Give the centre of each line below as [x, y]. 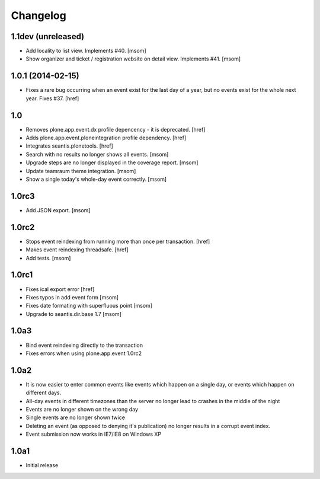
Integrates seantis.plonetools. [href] [70, 146]
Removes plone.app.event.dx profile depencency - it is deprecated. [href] [116, 129]
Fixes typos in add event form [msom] [72, 297]
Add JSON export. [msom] [58, 210]
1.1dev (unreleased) [48, 36]
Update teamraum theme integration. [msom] [81, 171]
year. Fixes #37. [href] [52, 98]
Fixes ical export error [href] [60, 289]
